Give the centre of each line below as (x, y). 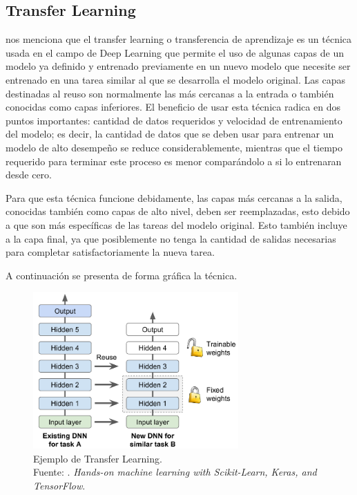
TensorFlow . (59, 485)
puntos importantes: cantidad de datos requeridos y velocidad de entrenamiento (174, 120)
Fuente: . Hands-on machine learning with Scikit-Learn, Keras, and (175, 472)
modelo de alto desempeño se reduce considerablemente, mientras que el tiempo (174, 147)
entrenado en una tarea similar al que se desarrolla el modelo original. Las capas (175, 79)
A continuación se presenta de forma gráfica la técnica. (122, 275)
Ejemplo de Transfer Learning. (98, 458)
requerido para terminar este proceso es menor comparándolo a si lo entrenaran (174, 161)
